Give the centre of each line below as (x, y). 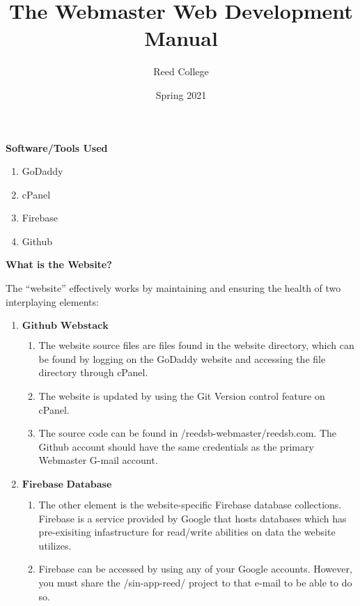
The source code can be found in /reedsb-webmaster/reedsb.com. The (188, 433)
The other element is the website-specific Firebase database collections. (190, 504)
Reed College (181, 71)
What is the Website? (59, 264)
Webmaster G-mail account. (98, 460)
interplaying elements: (52, 301)
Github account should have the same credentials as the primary (176, 446)
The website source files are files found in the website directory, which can (196, 345)
